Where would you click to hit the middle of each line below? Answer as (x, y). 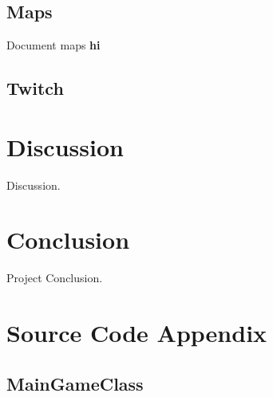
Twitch (35, 88)
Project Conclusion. (55, 278)
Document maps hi (53, 45)
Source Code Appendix (137, 333)
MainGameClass (75, 383)
